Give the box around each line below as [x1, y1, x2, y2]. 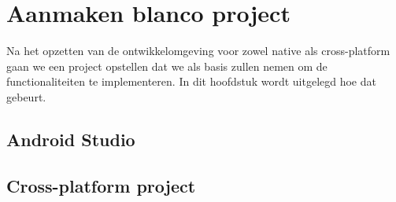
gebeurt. [6, 88, 46, 105]
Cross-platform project [6, 173, 196, 197]
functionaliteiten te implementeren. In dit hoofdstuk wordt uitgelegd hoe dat [6, 73, 376, 90]
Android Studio [6, 127, 135, 151]
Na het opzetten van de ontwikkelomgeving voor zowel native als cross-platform [6, 42, 390, 59]
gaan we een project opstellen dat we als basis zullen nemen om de [6, 57, 328, 74]
